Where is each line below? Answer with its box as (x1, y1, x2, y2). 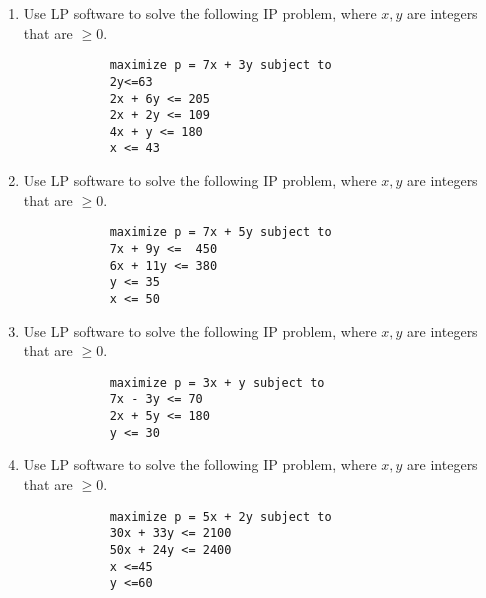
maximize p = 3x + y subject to (109, 375, 325, 390)
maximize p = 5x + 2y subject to (109, 509, 332, 524)
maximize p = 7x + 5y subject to (109, 225, 332, 240)
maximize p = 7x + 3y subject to (109, 58, 332, 73)
